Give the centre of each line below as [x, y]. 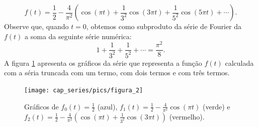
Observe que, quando [36, 26]
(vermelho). [187, 116]
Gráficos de [41, 106]
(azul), [107, 106]
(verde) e [217, 106]
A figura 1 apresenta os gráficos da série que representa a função [103, 62]
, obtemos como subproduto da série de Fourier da [164, 26]
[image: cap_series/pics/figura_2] [84, 90]
